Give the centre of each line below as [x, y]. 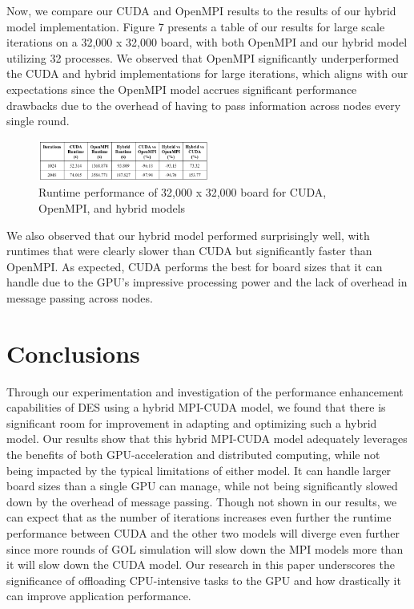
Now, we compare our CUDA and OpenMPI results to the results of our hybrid [201, 10]
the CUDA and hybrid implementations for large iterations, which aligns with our [207, 73]
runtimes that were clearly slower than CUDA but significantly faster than [189, 251]
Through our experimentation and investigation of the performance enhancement [205, 391]
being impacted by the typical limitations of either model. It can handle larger [199, 470]
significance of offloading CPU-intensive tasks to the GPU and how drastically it [204, 580]
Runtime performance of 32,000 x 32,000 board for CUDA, [183, 192]
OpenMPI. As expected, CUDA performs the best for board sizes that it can [195, 266]
